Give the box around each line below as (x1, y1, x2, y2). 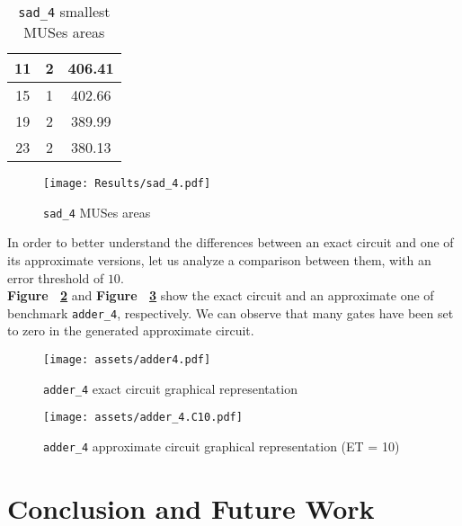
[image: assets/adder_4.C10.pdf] (43, 411, 243, 424)
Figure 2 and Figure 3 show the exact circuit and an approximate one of (7, 286, 434, 305)
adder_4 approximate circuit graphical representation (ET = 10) (43, 436, 400, 455)
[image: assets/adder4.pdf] (43, 352, 211, 366)
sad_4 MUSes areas (43, 202, 151, 221)
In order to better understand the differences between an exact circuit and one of (7, 233, 454, 252)
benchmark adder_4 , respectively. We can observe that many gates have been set (7, 303, 454, 322)
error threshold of (7, 268, 104, 287)
